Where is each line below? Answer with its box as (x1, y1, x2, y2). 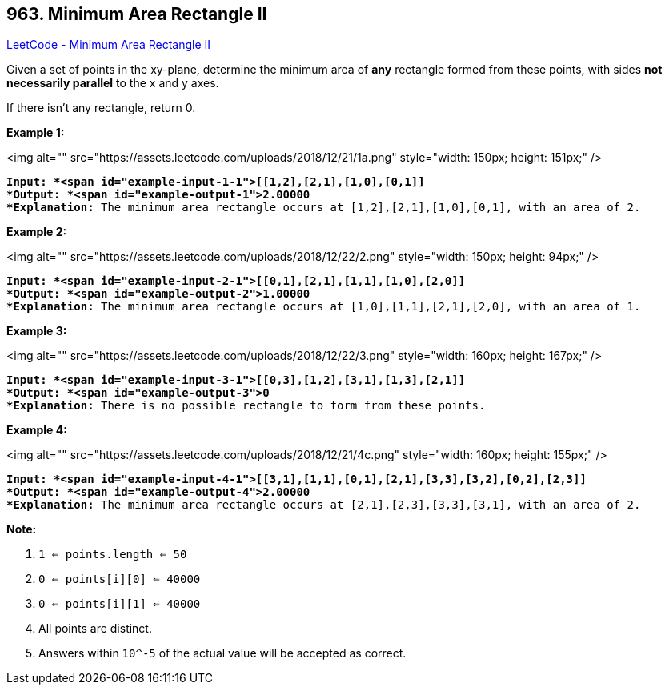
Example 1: (6, 126, 65, 140)
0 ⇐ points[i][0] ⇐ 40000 (38, 573, 201, 586)
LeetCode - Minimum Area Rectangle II (6, 38, 211, 52)
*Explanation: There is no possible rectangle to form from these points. (6, 399, 486, 413)
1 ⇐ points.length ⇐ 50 (38, 548, 187, 561)
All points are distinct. (38, 621, 152, 636)
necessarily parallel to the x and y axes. (6, 76, 219, 90)
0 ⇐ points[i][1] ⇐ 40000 (38, 597, 201, 611)
